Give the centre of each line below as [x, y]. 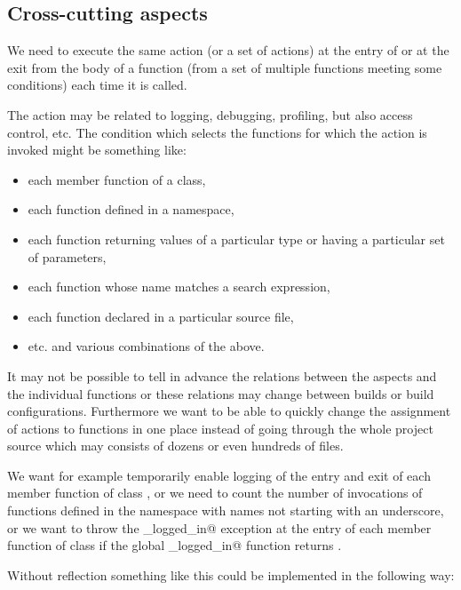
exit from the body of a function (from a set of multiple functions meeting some [225, 67]
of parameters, [67, 256]
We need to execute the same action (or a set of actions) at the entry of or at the [228, 50]
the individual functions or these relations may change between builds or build [221, 393]
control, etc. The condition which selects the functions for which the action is [217, 132]
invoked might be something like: [97, 150]
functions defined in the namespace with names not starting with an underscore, [226, 510]
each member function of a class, [117, 179]
